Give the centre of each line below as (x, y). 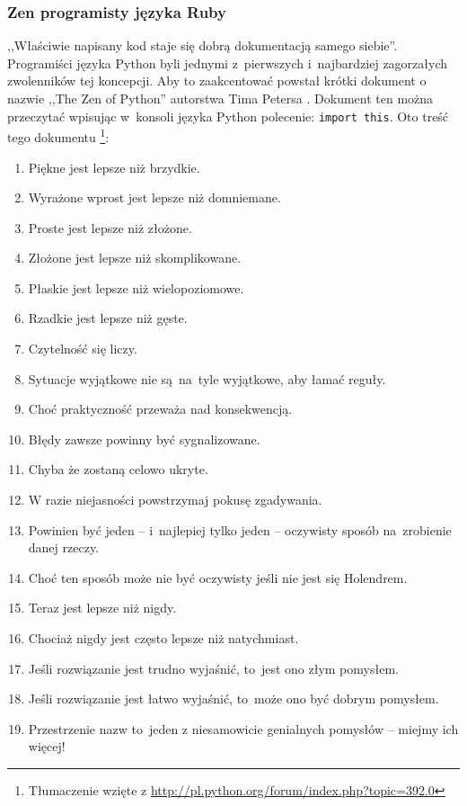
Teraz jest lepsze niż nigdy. (102, 608)
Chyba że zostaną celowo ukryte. (118, 469)
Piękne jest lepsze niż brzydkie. (114, 167)
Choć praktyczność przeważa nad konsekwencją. (160, 409)
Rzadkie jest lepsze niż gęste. (108, 318)
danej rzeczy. (64, 547)
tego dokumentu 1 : (58, 135)
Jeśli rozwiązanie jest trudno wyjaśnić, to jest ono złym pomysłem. (213, 668)
